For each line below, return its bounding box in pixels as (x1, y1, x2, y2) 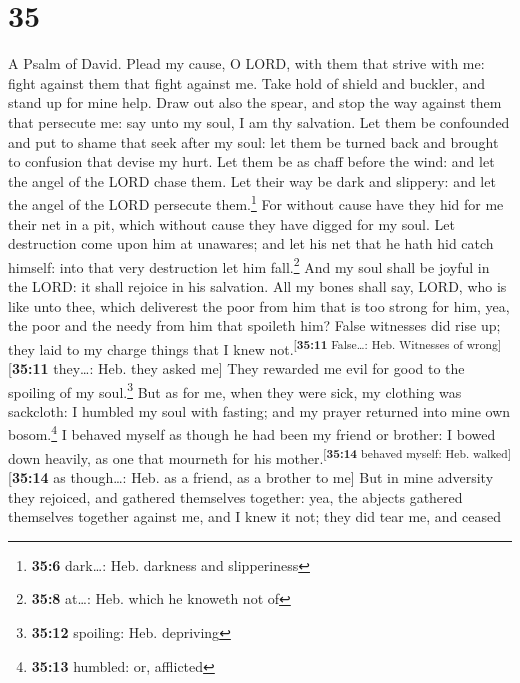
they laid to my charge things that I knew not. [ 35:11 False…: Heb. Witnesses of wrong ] (8, 335, 502, 359)
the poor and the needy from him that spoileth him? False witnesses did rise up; (8, 315, 501, 336)
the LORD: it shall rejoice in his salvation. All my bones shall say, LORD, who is (8, 275, 507, 296)
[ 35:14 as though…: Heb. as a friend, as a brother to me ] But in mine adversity (8, 466, 494, 487)
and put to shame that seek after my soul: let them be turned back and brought (8, 131, 499, 152)
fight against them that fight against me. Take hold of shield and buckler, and (8, 72, 486, 93)
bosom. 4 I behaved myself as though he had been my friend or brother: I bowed (8, 421, 496, 445)
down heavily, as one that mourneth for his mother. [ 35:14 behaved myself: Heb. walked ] (8, 444, 511, 468)
